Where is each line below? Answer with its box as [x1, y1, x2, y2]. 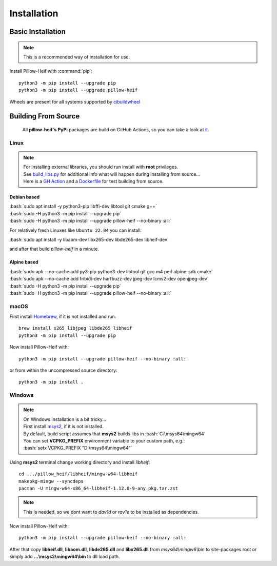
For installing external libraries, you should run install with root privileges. [23, 164, 179, 170]
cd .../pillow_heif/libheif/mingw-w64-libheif [18, 471, 138, 477]
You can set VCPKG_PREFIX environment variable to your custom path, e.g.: [23, 437, 185, 443]
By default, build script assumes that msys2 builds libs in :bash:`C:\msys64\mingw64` [23, 431, 206, 437]
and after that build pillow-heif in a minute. [9, 246, 100, 252]
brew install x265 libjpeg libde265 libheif [18, 326, 133, 331]
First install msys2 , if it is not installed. [23, 423, 104, 430]
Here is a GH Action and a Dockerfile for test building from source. [23, 178, 164, 185]
